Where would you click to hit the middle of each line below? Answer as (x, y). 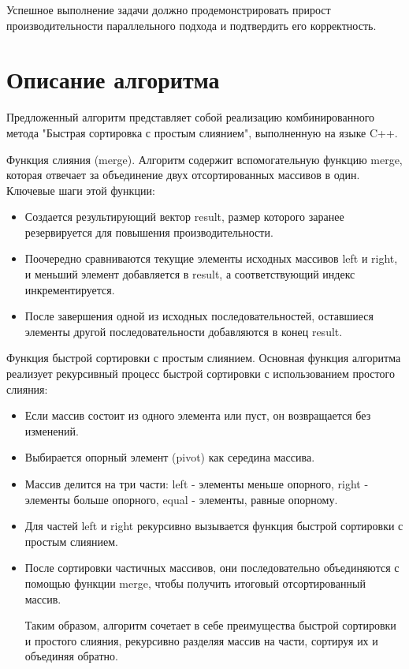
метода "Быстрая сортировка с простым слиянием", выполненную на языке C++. (202, 132)
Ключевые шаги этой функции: (81, 190)
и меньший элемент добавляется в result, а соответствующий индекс (190, 274)
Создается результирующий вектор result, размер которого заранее (184, 217)
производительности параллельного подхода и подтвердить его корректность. (191, 25)
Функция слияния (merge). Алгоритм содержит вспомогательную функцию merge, (204, 159)
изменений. (52, 430)
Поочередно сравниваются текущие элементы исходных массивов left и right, (211, 258)
